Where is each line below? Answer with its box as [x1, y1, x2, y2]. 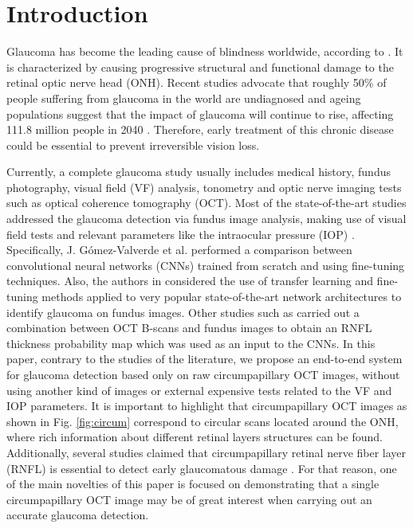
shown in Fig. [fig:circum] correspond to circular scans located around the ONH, [6, 413, 399, 429]
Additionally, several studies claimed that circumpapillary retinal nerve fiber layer [6, 444, 407, 460]
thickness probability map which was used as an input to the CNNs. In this [6, 334, 376, 351]
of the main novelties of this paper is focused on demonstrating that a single [6, 475, 380, 492]
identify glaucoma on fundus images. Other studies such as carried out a [6, 303, 360, 320]
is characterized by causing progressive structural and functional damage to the [6, 58, 394, 75]
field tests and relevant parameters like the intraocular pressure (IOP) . [6, 225, 355, 242]
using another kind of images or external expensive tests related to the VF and [6, 381, 392, 398]
